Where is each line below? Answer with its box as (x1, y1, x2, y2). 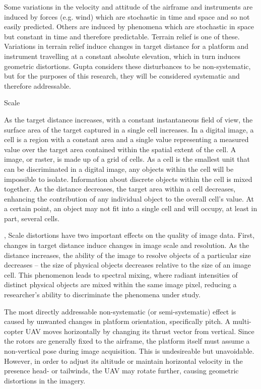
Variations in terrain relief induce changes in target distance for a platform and (4, 41, 249, 51)
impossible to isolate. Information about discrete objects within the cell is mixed (4, 173, 252, 184)
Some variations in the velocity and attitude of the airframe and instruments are (4, 2, 253, 12)
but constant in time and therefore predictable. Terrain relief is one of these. (4, 31, 240, 41)
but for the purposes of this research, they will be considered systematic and (4, 71, 240, 81)
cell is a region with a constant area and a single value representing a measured (4, 134, 249, 145)
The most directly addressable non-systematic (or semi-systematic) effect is (4, 306, 236, 316)
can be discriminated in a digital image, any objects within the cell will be (4, 163, 234, 174)
